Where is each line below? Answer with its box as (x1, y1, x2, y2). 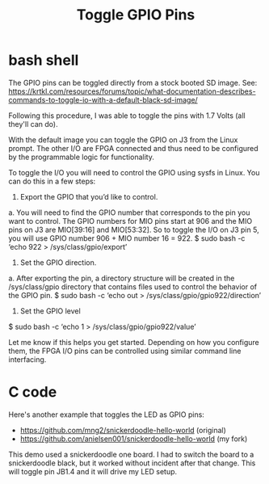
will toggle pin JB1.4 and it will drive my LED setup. (8, 466, 178, 476)
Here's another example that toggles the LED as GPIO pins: (8, 410, 204, 419)
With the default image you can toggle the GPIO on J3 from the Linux (8, 135, 238, 145)
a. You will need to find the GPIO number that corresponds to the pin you (8, 208, 250, 217)
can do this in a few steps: (8, 176, 96, 186)
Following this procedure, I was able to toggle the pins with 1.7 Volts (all (8, 111, 246, 120)
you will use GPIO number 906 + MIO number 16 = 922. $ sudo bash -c (8, 233, 246, 243)
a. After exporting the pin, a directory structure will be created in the (8, 273, 235, 283)
